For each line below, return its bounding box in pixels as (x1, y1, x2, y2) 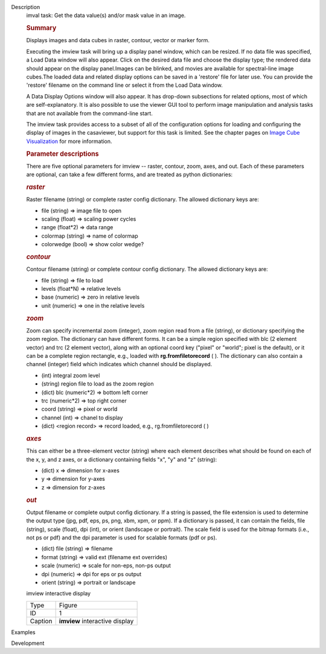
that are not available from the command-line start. (26, 109, 153, 117)
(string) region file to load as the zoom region (41, 380, 154, 387)
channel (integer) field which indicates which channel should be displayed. (26, 361, 213, 368)
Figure (59, 601, 78, 609)
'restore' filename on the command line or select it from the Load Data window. (26, 81, 223, 89)
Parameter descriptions (26, 150, 99, 158)
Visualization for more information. (26, 138, 112, 145)
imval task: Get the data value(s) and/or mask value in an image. (26, 12, 186, 19)
